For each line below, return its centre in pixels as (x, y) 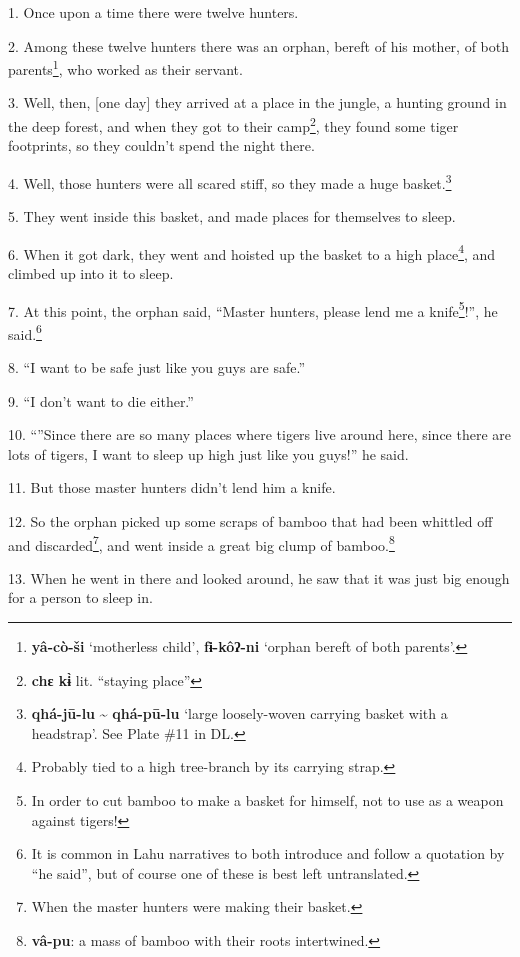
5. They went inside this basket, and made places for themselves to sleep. (232, 216)
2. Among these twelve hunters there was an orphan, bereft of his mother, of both (258, 45)
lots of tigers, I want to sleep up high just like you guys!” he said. (208, 453)
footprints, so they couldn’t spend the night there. (161, 145)
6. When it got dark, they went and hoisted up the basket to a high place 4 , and (252, 252)
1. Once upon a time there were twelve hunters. (153, 12)
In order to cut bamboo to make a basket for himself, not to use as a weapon (267, 800)
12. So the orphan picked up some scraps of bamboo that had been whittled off (250, 521)
